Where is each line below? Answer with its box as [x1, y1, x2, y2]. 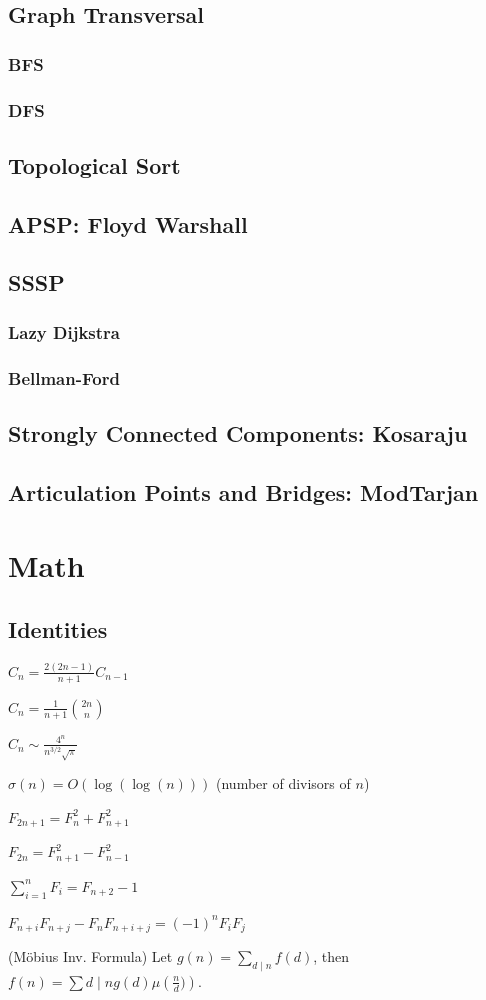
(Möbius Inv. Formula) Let [8, 946, 173, 967]
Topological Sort [8, 149, 181, 180]
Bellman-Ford [8, 365, 120, 390]
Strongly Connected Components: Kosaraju [8, 417, 468, 448]
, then [313, 946, 350, 967]
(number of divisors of [216, 773, 351, 794]
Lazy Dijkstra [8, 319, 120, 344]
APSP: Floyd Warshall [8, 208, 248, 239]
